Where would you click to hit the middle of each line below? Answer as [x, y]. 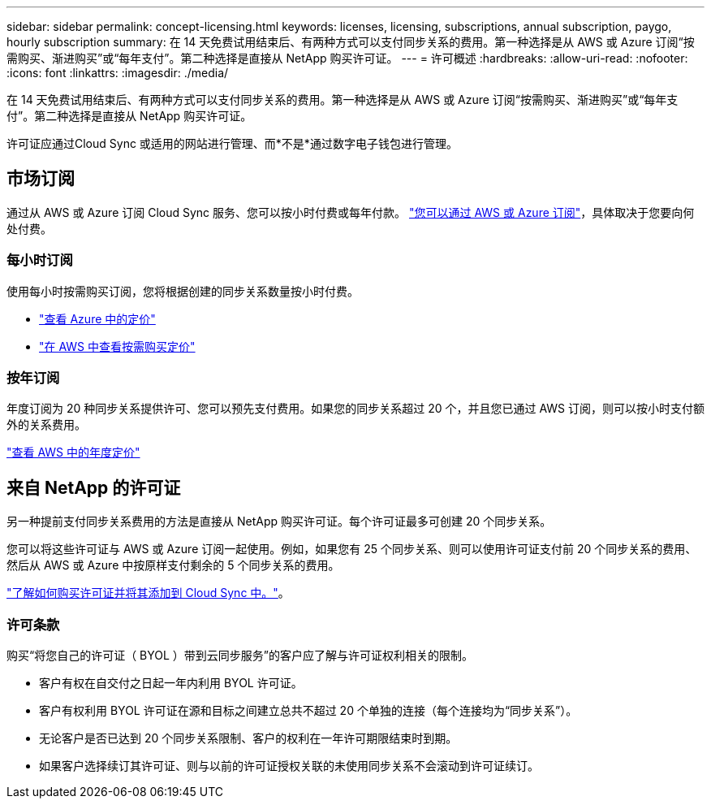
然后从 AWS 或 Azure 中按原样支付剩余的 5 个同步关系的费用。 [173, 565]
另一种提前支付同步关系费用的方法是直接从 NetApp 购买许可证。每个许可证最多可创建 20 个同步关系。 [279, 522]
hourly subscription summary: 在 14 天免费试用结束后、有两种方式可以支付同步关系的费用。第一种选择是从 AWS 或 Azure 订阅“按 [351, 42]
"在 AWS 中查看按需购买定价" [117, 346]
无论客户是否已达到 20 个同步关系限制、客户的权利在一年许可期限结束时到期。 [248, 738]
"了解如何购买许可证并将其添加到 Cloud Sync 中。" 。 [148, 593]
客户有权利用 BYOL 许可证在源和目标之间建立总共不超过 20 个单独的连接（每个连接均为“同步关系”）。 [308, 710]
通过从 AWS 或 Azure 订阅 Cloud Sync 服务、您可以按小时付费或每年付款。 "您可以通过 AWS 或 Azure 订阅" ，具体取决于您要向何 [351, 212]
